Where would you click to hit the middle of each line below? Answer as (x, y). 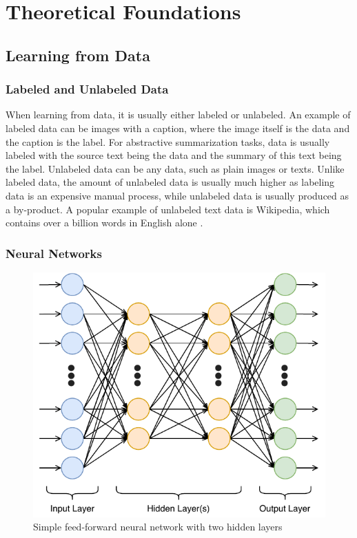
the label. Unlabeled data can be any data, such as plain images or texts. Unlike (175, 168)
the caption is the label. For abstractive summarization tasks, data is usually (168, 141)
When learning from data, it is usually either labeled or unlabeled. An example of (178, 115)
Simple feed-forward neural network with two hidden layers (158, 527)
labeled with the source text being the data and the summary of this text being (174, 155)
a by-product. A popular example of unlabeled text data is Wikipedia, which (168, 209)
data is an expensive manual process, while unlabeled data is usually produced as (177, 195)
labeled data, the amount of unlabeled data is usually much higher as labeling (170, 182)
